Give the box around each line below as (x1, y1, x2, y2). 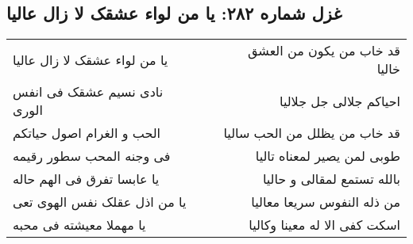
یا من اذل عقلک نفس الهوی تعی (13, 193, 187, 212)
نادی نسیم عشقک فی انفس (13, 82, 164, 101)
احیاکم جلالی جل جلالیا (280, 91, 400, 110)
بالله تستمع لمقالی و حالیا (262, 170, 400, 189)
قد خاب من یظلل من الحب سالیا (223, 124, 400, 143)
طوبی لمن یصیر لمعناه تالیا (255, 147, 400, 166)
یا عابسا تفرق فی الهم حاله (13, 170, 160, 189)
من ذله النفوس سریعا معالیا (251, 193, 400, 212)
